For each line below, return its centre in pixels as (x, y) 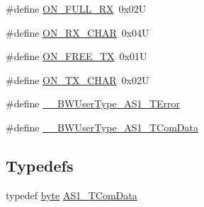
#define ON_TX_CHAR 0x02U (78, 79)
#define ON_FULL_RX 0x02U (76, 8)
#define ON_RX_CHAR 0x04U (78, 32)
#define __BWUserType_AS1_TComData (102, 127)
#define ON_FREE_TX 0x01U (76, 56)
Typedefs (40, 165)
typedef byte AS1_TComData (72, 195)
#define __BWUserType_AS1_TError (93, 103)
